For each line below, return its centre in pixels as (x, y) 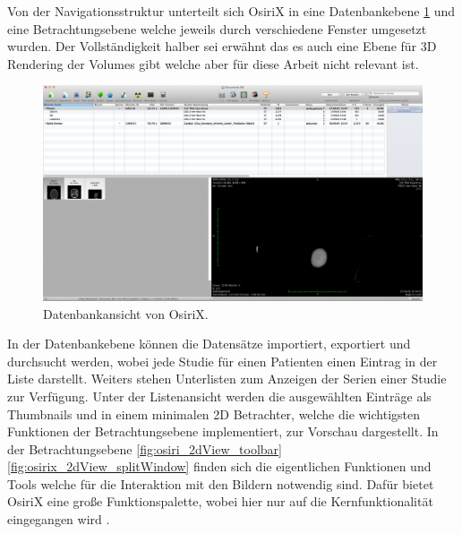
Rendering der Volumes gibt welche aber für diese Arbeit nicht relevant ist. (213, 63)
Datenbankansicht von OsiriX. (126, 313)
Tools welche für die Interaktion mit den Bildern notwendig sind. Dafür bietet (221, 483)
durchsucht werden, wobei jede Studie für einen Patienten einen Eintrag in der (222, 361)
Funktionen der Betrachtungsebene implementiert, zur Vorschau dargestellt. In (223, 431)
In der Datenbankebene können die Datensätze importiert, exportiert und (209, 344)
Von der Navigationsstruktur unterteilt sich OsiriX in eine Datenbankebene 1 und (231, 11)
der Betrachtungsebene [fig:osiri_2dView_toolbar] (145, 448)
